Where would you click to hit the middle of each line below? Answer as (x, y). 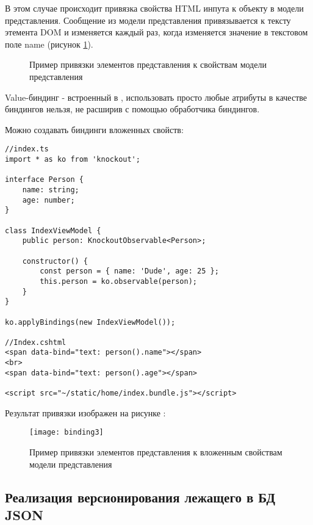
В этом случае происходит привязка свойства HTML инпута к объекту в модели (154, 8)
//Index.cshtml (36, 342)
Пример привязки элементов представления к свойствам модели (148, 64)
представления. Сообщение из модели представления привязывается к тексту (148, 20)
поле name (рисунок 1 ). (49, 44)
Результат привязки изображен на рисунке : (85, 412)
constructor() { (55, 261)
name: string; (51, 190)
